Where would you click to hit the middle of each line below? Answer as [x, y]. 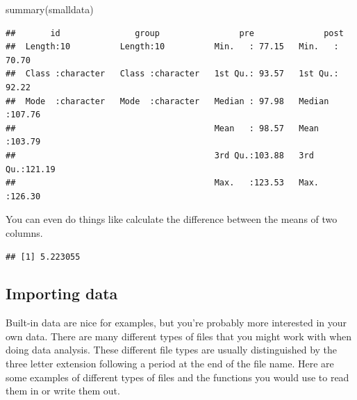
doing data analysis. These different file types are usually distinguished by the [172, 350]
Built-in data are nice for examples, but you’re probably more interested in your [176, 323]
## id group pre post [175, 33]
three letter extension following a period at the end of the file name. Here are [170, 364]
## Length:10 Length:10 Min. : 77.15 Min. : [172, 47]
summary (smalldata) [50, 9]
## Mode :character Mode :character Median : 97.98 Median [167, 101]
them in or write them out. [63, 391]
